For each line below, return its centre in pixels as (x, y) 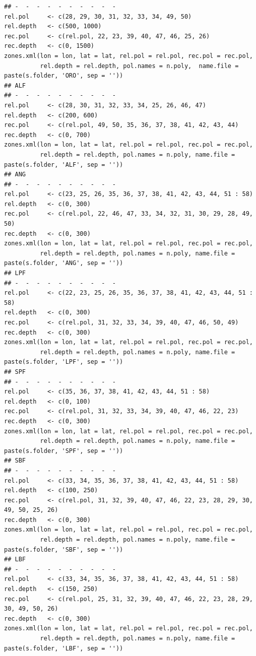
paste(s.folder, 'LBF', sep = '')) (64, 648)
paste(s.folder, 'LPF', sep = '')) (64, 362)
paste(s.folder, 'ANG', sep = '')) (64, 263)
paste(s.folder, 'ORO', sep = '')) (64, 76)
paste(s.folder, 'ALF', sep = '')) (64, 165)
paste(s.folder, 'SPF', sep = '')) (64, 451)
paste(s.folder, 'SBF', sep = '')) (64, 549)
